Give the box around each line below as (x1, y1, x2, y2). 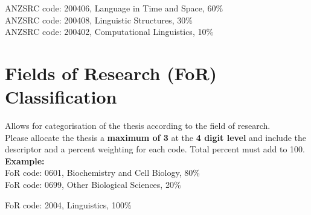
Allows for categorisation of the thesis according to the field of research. (5, 119, 271, 132)
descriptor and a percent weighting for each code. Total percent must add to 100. (5, 143, 305, 155)
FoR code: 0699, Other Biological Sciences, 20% (5, 178, 181, 191)
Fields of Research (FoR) (5, 60, 217, 85)
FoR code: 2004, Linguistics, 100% (5, 198, 132, 211)
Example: (5, 154, 45, 167)
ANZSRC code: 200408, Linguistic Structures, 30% (5, 13, 193, 26)
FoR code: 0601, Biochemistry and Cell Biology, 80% (5, 166, 200, 179)
